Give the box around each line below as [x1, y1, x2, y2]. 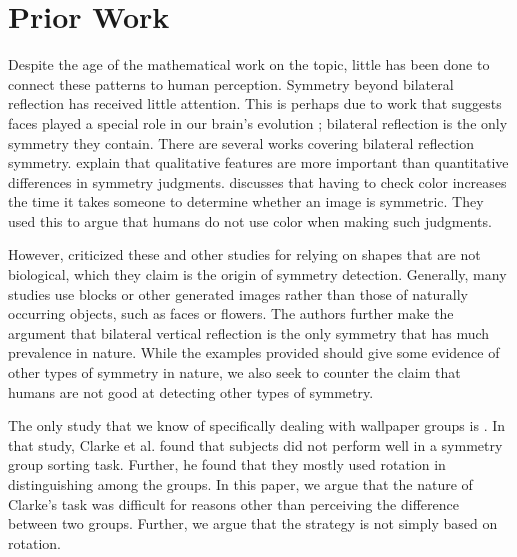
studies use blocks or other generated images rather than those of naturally [8, 283, 468, 304]
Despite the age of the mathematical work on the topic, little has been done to [8, 54, 490, 75]
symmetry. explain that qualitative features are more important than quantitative [8, 152, 509, 173]
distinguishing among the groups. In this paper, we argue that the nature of [8, 474, 473, 494]
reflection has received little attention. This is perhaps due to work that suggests [8, 93, 502, 114]
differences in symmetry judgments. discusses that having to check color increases [8, 171, 507, 192]
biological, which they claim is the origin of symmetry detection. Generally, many [8, 264, 507, 285]
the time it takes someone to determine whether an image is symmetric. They [8, 191, 484, 212]
